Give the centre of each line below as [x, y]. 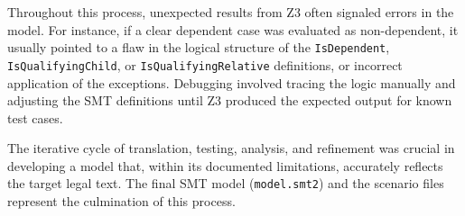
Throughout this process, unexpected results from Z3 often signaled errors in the [231, 12]
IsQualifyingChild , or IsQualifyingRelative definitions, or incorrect [205, 64]
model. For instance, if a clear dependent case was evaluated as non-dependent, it [233, 29]
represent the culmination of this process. [121, 201]
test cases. [35, 117]
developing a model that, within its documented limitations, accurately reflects [225, 165]
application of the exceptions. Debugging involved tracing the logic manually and [232, 82]
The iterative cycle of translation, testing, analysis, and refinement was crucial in [231, 148]
